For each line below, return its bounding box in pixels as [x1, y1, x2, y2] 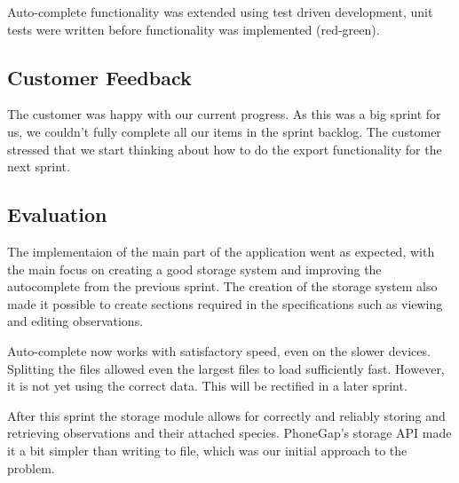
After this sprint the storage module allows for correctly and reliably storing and [7, 406, 446, 424]
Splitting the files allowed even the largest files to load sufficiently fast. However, [7, 359, 445, 377]
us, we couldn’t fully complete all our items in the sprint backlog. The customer [7, 122, 441, 140]
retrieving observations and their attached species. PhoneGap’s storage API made [7, 424, 452, 442]
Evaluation [7, 201, 107, 228]
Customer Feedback [7, 63, 192, 91]
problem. [7, 458, 55, 477]
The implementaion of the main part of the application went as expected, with [7, 241, 435, 260]
